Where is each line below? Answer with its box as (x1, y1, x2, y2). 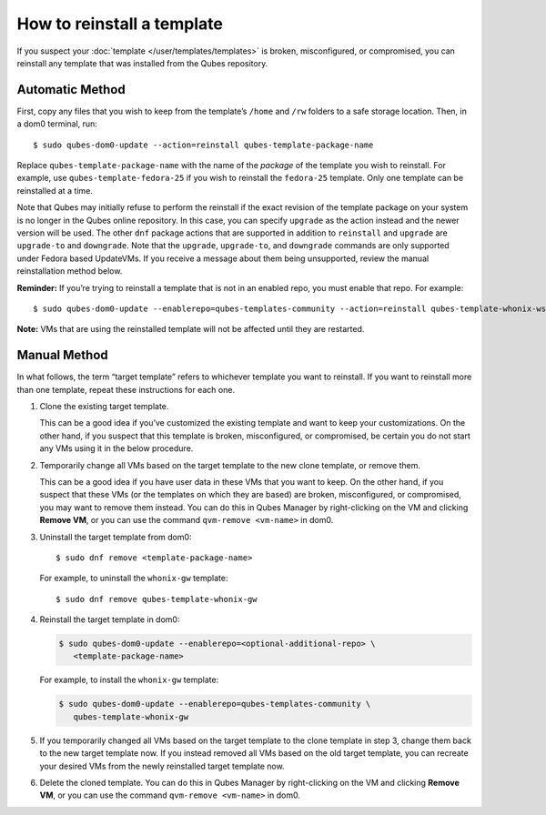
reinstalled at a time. (16, 185, 93, 196)
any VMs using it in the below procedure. (39, 443, 194, 454)
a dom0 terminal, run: (16, 118, 97, 129)
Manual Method (16, 347, 108, 363)
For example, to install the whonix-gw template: (39, 674, 219, 686)
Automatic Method (16, 82, 126, 97)
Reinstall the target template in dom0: (39, 614, 180, 625)
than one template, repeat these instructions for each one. (16, 384, 236, 395)
